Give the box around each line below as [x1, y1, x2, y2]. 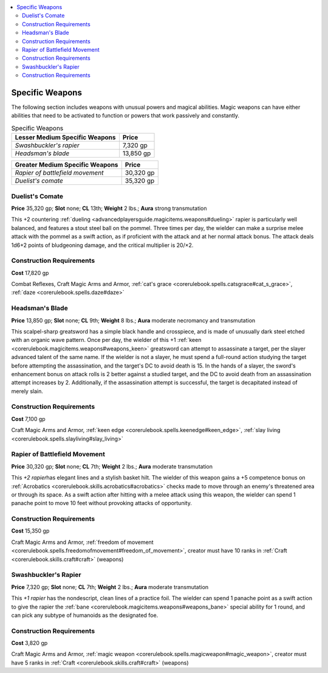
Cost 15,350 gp [11, 527, 50, 535]
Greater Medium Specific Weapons [15, 161, 118, 169]
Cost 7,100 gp [11, 415, 46, 422]
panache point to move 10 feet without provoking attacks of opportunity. [11, 500, 193, 507]
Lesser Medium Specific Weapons [15, 133, 116, 142]
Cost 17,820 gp [11, 269, 49, 276]
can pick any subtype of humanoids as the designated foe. [11, 612, 159, 619]
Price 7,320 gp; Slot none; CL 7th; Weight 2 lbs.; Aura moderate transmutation [11, 583, 209, 590]
